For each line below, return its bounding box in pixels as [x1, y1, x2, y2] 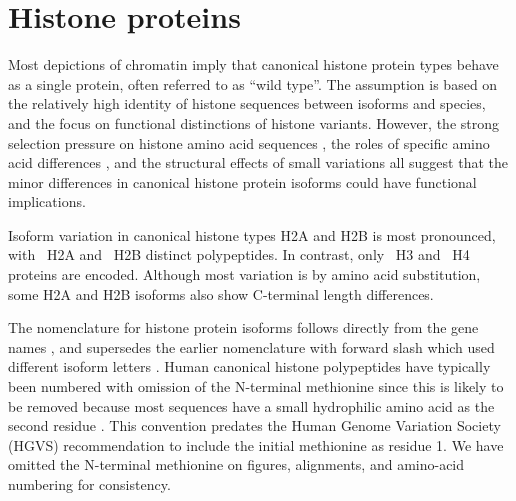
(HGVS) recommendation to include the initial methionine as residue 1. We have [8, 434, 504, 455]
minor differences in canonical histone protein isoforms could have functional [8, 171, 477, 192]
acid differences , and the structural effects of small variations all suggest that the [8, 152, 508, 173]
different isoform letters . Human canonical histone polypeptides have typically [8, 356, 491, 377]
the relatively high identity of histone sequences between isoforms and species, [8, 93, 486, 114]
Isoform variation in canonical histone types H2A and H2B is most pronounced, [8, 224, 496, 245]
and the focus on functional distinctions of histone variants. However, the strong [8, 112, 499, 133]
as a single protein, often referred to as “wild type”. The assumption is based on [8, 73, 498, 94]
